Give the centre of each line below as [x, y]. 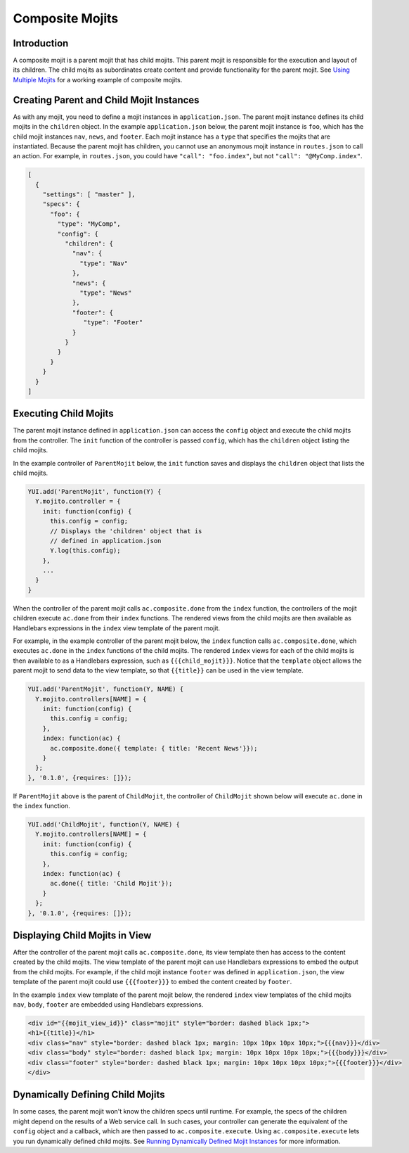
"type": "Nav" [104, 263]
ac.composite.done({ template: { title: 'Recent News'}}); [154, 748]
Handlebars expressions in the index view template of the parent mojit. [117, 628]
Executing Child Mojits [63, 414]
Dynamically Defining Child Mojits [89, 1095]
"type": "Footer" [113, 323]
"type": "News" [106, 293]
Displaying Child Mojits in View [82, 935]
